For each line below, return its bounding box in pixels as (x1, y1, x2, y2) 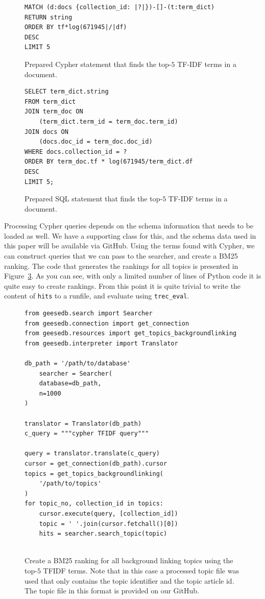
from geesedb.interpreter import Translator (25, 339, 178, 347)
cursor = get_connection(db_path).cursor (25, 460, 167, 467)
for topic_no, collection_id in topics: (25, 500, 164, 508)
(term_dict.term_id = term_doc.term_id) (39, 118, 178, 125)
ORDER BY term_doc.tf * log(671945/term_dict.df (25, 158, 193, 166)
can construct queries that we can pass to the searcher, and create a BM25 (4, 250, 238, 261)
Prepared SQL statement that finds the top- (25, 193, 163, 204)
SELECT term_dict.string (25, 88, 109, 96)
